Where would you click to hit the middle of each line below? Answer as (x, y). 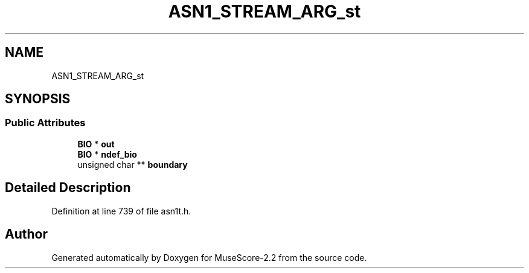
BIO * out (96, 144)
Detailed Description (68, 188)
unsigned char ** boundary (133, 164)
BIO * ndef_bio (107, 154)
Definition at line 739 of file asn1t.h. (121, 211)
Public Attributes (45, 123)
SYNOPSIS (38, 99)
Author (26, 234)
